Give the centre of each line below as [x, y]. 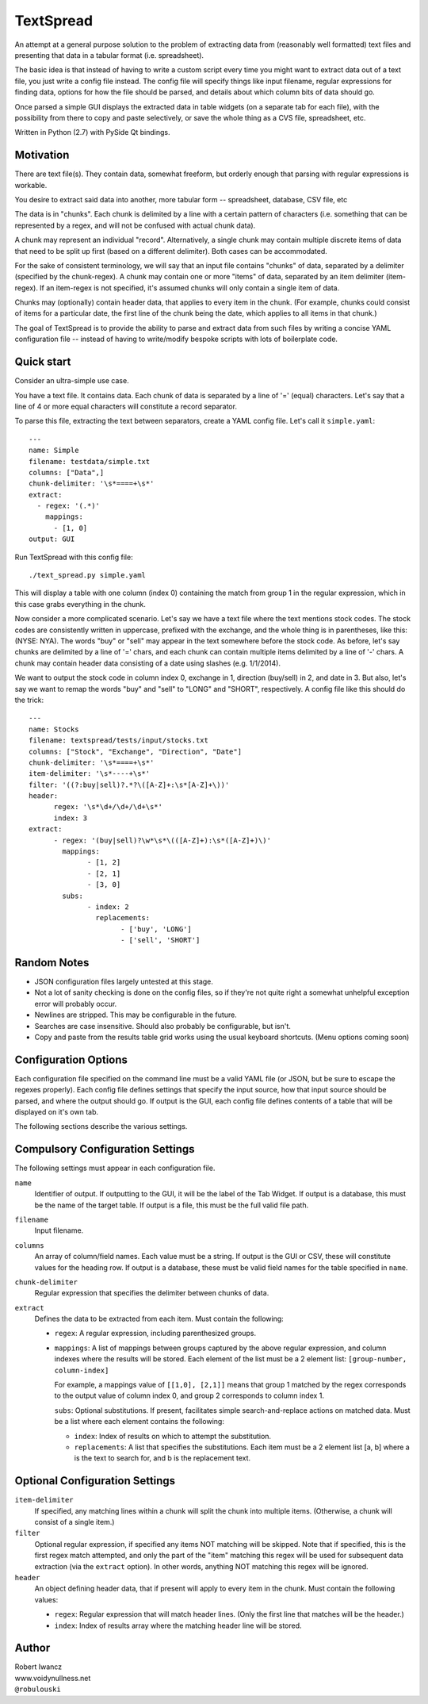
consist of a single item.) [75, 1522]
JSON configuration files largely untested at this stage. [124, 982]
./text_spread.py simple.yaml [88, 576]
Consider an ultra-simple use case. [72, 381]
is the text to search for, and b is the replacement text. [162, 1458]
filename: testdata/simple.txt [90, 461]
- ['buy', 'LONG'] [156, 929]
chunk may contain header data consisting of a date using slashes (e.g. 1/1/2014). [148, 663]
